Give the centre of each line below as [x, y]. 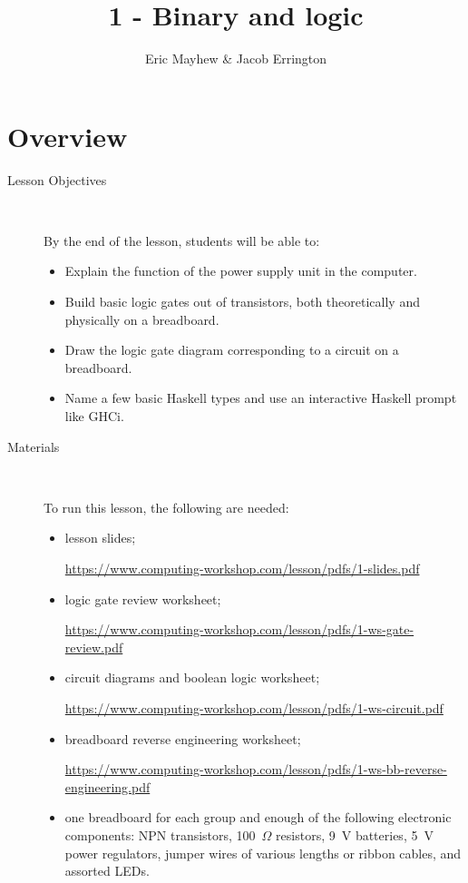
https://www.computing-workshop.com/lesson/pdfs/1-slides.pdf [242, 568]
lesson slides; [100, 538]
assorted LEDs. [107, 871]
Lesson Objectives [57, 179]
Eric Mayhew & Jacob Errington [236, 59]
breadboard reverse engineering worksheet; [183, 738]
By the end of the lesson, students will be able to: [182, 240]
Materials [34, 446]
